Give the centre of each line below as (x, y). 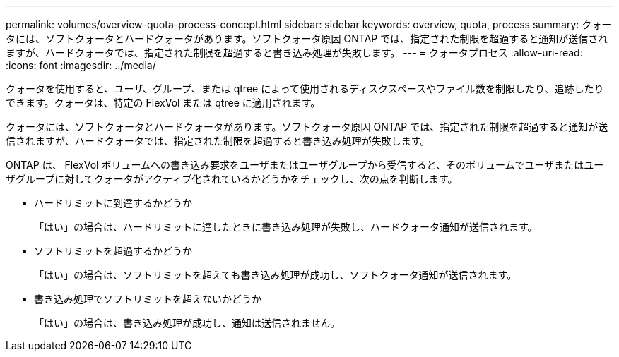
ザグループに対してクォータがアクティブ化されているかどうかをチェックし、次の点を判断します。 (232, 179)
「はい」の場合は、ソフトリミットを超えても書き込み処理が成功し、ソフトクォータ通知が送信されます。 (276, 275)
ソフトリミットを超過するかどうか (113, 251)
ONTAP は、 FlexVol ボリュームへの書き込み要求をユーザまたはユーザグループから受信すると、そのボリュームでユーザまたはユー (305, 165)
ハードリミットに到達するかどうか (113, 203)
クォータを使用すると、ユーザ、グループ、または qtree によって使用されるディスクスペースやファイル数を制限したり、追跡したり (305, 89)
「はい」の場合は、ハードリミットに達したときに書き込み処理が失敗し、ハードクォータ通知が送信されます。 (286, 227)
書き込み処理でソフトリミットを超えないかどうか (148, 299)
